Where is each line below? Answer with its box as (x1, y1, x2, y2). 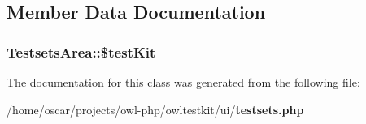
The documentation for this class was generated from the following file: (7, 74, 360, 90)
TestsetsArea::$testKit (7, 41, 156, 62)
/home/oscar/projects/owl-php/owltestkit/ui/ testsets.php (7, 100, 304, 118)
